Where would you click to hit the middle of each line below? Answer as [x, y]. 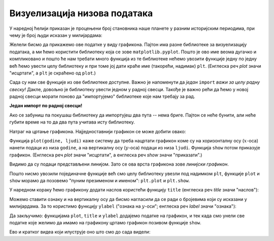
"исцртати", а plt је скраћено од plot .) [53, 73]
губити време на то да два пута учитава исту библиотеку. [72, 122]
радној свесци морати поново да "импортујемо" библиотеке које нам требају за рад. [102, 97]
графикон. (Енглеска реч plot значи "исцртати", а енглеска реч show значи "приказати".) [106, 155]
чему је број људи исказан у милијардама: [56, 35]
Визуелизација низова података [81, 13]
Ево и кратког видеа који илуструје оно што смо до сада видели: [80, 232]
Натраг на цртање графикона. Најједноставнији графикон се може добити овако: [98, 131]
